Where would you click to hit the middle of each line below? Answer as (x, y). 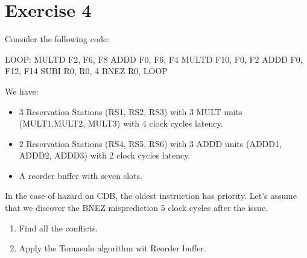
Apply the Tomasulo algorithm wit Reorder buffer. (112, 248)
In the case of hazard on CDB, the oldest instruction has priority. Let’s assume (151, 196)
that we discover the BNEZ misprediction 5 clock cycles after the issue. (136, 208)
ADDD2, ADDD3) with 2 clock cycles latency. (105, 155)
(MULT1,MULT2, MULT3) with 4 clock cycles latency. (121, 123)
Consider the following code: (57, 39)
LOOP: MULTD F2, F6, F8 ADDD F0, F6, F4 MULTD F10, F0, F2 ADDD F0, (154, 59)
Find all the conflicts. (59, 228)
